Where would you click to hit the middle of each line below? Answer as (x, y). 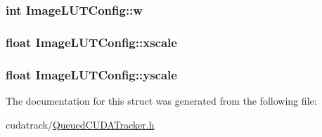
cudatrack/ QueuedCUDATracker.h (80, 124)
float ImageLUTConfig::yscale (91, 74)
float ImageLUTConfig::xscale (91, 42)
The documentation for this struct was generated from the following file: (161, 100)
